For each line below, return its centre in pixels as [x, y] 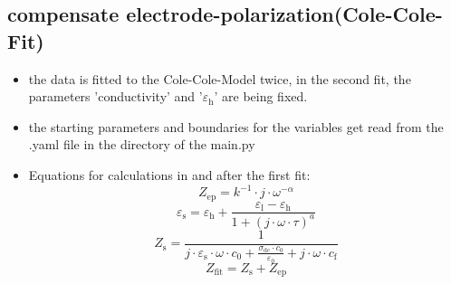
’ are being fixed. [261, 96]
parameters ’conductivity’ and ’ [115, 96]
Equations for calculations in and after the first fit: [169, 174]
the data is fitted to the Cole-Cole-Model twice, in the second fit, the [220, 78]
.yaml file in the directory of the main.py [142, 144]
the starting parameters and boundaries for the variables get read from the [236, 126]
